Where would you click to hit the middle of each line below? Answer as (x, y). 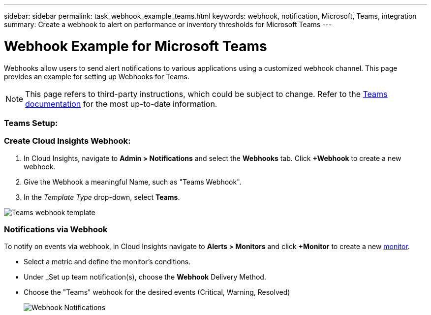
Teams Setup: (31, 123)
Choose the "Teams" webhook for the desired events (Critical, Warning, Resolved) (157, 292)
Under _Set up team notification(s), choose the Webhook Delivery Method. (145, 277)
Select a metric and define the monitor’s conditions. (107, 262)
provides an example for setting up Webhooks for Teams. (97, 76)
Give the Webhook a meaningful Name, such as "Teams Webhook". (133, 182)
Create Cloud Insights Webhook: (67, 141)
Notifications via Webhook (56, 229)
